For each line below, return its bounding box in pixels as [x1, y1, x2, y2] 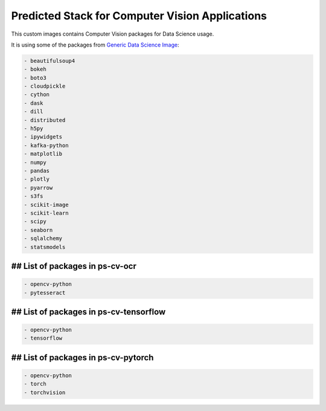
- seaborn [24, 227, 53, 233]
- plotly [24, 176, 50, 183]
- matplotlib [24, 150, 63, 157]
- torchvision [24, 389, 66, 396]
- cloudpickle [24, 83, 66, 90]
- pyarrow [24, 184, 53, 191]
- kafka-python [24, 142, 69, 149]
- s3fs [24, 193, 43, 199]
